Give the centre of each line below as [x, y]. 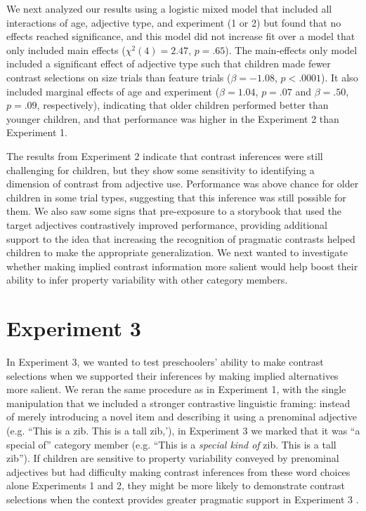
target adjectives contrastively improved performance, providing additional [167, 224]
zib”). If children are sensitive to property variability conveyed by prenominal [173, 458]
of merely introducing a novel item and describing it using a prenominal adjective [182, 417]
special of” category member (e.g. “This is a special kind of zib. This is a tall [171, 444]
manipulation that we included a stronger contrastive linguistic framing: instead [178, 403]
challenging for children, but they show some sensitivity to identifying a [161, 170]
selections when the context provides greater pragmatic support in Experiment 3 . [183, 499]
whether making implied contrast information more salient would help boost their [182, 266]
